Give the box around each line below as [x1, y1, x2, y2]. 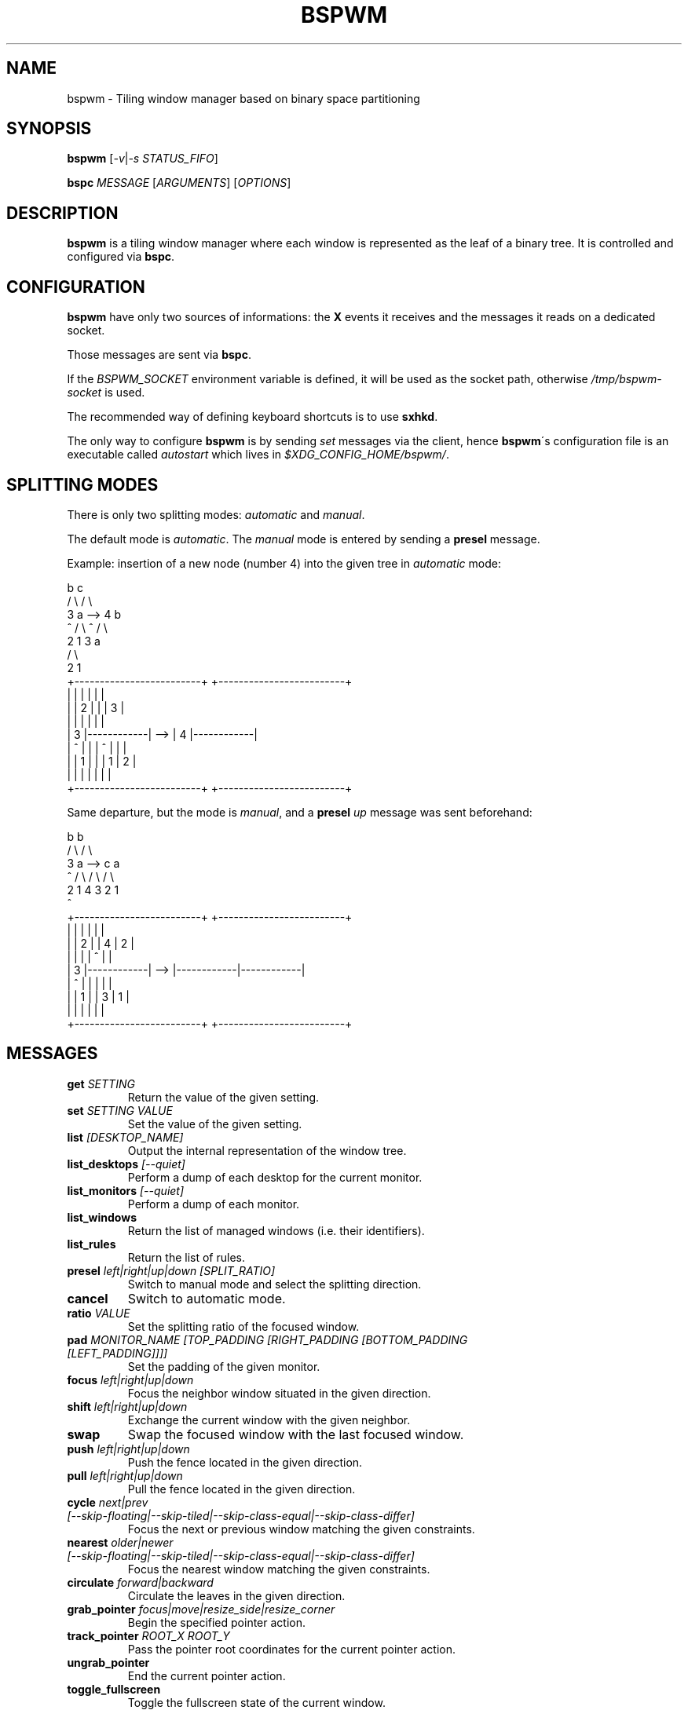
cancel [67, 1290, 108, 1306]
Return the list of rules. [127, 1250, 246, 1264]
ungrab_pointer [67, 1655, 150, 1669]
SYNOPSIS [6, 119, 92, 139]
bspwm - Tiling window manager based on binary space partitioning [67, 91, 420, 105]
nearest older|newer [67, 1535, 174, 1549]
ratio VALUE [67, 1306, 130, 1320]
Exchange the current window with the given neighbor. [127, 1412, 411, 1427]
